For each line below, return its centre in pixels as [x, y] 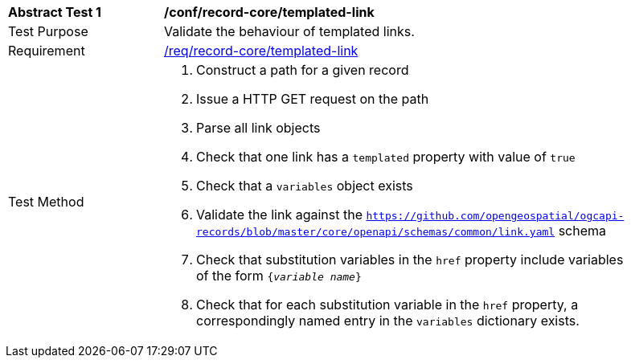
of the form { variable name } [279, 276]
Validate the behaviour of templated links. [289, 31]
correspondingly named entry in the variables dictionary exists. [388, 321]
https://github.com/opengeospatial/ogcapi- [495, 216]
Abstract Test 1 [55, 12]
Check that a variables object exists [305, 186]
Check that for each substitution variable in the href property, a [387, 305]
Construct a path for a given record [303, 70]
